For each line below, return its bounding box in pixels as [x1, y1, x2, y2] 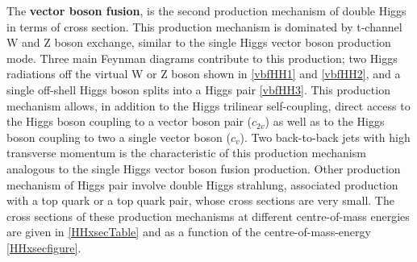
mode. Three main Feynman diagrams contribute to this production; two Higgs [6, 49, 398, 66]
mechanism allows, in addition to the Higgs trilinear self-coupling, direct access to [6, 97, 411, 114]
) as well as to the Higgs [265, 113, 385, 130]
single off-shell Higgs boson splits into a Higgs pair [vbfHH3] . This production [6, 81, 390, 98]
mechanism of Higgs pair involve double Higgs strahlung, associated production [6, 176, 398, 193]
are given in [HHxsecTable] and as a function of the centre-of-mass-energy [6, 223, 371, 240]
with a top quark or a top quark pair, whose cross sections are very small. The [6, 192, 394, 209]
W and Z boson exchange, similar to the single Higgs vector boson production [6, 34, 391, 51]
